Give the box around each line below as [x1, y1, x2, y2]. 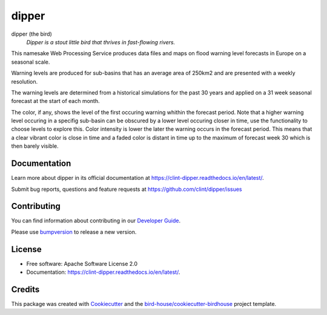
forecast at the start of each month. [11, 98, 100, 105]
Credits [11, 284, 40, 294]
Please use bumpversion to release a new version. [11, 228, 137, 236]
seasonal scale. [11, 58, 50, 65]
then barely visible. [11, 142, 59, 150]
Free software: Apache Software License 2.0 [26, 260, 138, 267]
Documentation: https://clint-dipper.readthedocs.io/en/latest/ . [26, 268, 180, 276]
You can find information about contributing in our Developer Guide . [11, 217, 181, 224]
